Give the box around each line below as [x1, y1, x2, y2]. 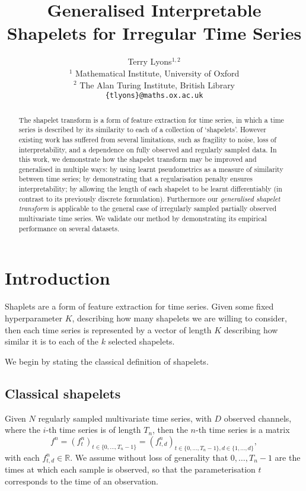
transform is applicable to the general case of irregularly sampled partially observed [18, 203, 277, 213]
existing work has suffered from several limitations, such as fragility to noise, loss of [18, 134, 276, 144]
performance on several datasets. [18, 223, 120, 233]
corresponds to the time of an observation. [5, 474, 158, 487]
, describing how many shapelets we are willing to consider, [72, 311, 287, 324]
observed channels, [224, 412, 292, 424]
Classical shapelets [5, 384, 121, 402]
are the [275, 451, 301, 463]
